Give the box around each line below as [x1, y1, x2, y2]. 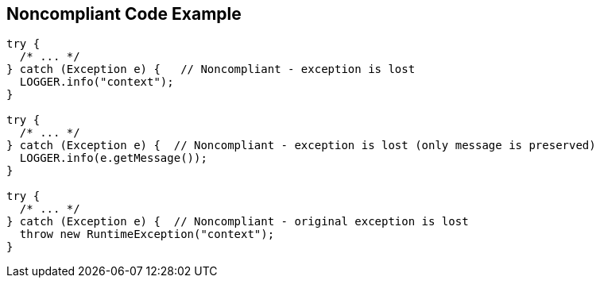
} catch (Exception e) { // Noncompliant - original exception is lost [6, 215, 469, 228]
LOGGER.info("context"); [19, 75, 174, 89]
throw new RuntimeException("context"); [19, 228, 275, 241]
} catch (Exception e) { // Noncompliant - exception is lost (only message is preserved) [6, 139, 596, 152]
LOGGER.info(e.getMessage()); [19, 152, 207, 165]
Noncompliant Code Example [6, 4, 242, 24]
